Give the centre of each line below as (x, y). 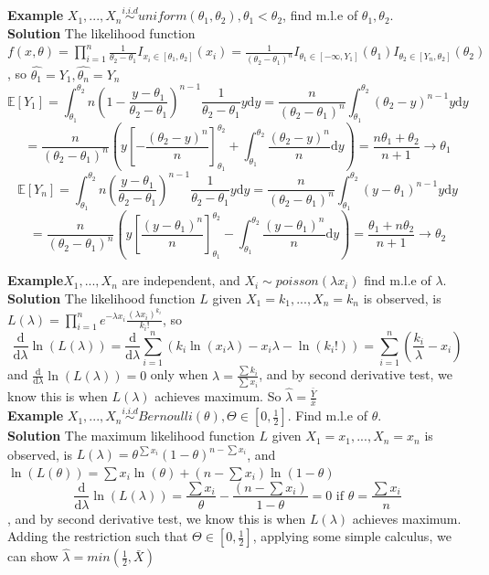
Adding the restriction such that (98, 536)
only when (179, 374)
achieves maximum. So (218, 396)
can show (33, 556)
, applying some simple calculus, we (352, 536)
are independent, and (181, 280)
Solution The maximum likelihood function (131, 436)
